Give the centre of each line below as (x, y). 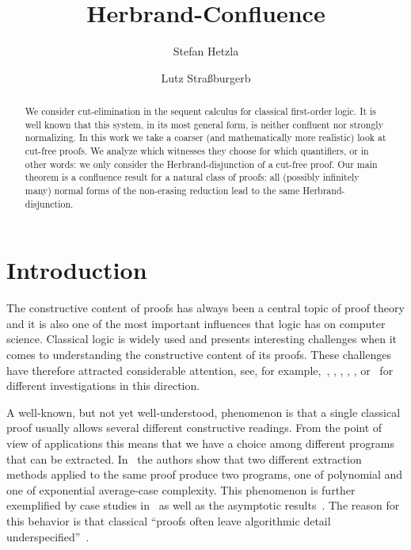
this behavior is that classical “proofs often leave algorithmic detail (169, 521)
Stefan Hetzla (206, 51)
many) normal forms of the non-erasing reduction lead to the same (162, 191)
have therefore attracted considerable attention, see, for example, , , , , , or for (200, 370)
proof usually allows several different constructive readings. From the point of (194, 428)
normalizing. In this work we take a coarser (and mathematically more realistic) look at (205, 137)
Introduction (77, 270)
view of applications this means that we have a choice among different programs (200, 443)
